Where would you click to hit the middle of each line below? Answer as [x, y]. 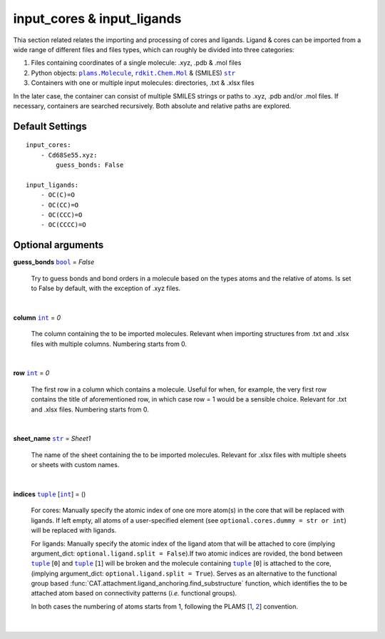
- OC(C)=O [57, 195]
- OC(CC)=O [60, 205]
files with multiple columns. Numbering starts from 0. [109, 344]
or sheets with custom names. [75, 465]
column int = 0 [37, 317]
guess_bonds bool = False [54, 262]
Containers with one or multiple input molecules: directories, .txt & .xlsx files [143, 83]
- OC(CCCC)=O [63, 225]
